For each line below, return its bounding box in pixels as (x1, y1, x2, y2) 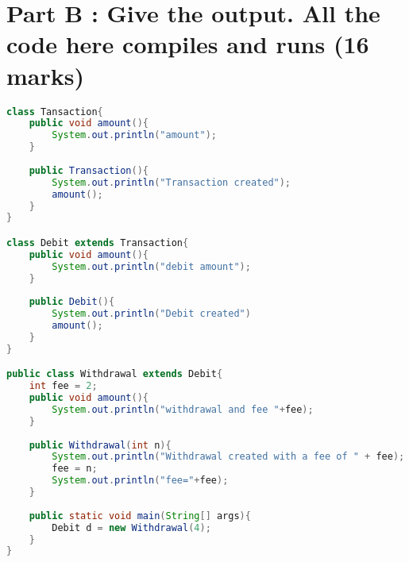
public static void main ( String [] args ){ (29, 510, 251, 522)
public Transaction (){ (29, 164, 149, 176)
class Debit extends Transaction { (6, 237, 189, 248)
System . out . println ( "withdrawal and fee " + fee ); (52, 403, 314, 415)
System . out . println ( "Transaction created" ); (52, 176, 291, 188)
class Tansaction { (6, 106, 103, 117)
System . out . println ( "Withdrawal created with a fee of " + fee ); (52, 451, 405, 463)
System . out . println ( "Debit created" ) (52, 308, 251, 320)
